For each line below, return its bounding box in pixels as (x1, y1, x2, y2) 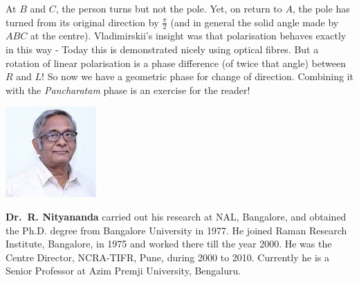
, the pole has (292, 1, 350, 15)
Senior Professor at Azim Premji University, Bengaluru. (6, 263, 241, 278)
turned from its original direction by (6, 15, 159, 29)
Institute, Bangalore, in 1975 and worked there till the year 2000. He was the (6, 236, 332, 251)
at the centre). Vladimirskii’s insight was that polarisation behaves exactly (30, 28, 347, 43)
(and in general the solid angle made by (170, 15, 339, 29)
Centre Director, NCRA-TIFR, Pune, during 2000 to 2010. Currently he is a (6, 250, 329, 264)
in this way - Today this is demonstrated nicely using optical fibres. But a (6, 42, 319, 57)
